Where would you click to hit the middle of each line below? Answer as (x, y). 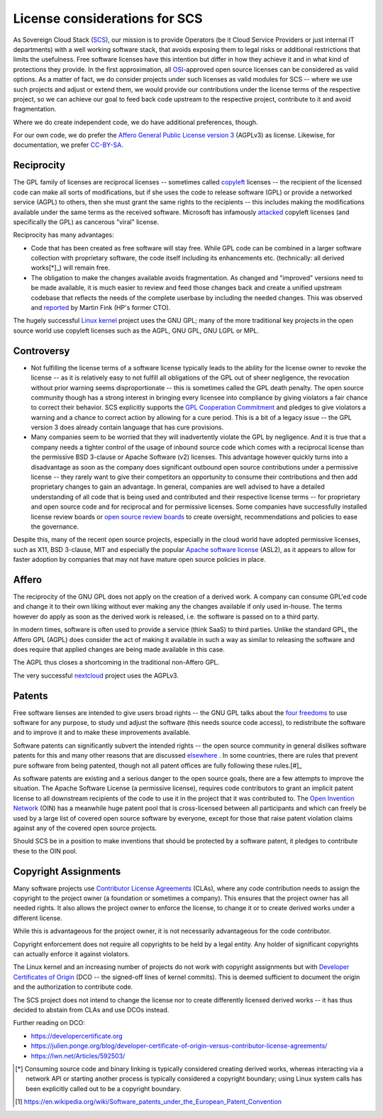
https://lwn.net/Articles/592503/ (78, 1056)
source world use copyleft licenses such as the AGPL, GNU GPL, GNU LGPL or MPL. (136, 331)
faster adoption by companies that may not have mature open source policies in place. (139, 560)
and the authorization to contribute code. (73, 987)
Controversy (41, 351)
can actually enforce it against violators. (72, 954)
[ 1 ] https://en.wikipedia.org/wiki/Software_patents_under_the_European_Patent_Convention (149, 1102)
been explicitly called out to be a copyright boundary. (104, 1088)
